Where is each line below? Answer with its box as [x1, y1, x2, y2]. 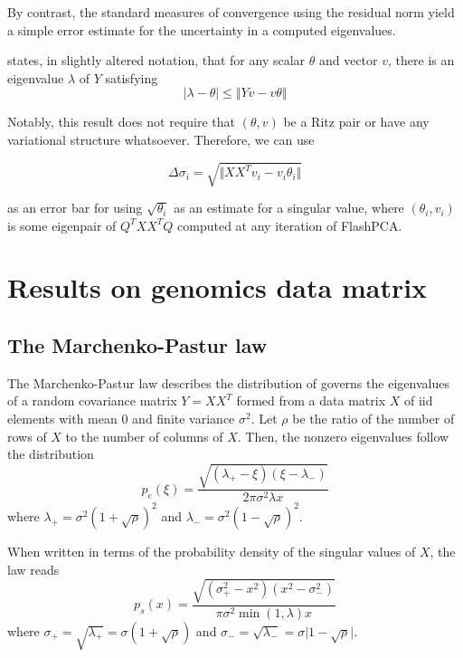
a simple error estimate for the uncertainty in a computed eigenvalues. [7, 20, 396, 39]
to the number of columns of [65, 426, 223, 445]
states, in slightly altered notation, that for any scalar [7, 51, 306, 70]
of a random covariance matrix [7, 391, 177, 410]
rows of [7, 426, 47, 445]
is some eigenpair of [7, 215, 117, 234]
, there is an [388, 51, 455, 70]
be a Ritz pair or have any [283, 112, 430, 131]
